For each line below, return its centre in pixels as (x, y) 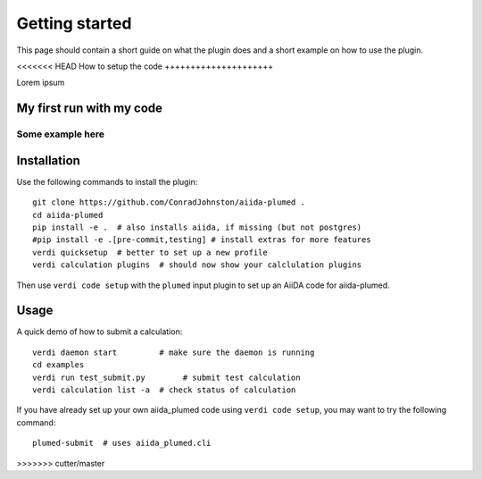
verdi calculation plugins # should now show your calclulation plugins (197, 265)
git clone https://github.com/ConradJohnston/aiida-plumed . (169, 202)
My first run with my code (90, 109)
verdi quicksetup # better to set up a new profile (150, 252)
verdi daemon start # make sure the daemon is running (174, 352)
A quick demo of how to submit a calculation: (100, 332)
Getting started (74, 23)
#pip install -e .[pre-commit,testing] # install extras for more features (202, 240)
